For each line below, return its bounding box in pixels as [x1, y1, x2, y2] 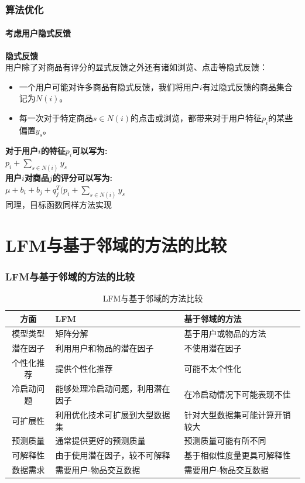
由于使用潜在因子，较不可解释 [55, 449, 170, 461]
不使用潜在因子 [184, 342, 242, 354]
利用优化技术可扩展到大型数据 [55, 408, 170, 420]
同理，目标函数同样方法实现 [5, 198, 112, 210]
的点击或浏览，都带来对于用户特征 [131, 112, 262, 124]
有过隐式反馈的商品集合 [202, 80, 293, 93]
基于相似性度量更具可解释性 [184, 449, 291, 461]
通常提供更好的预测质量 [55, 434, 146, 447]
